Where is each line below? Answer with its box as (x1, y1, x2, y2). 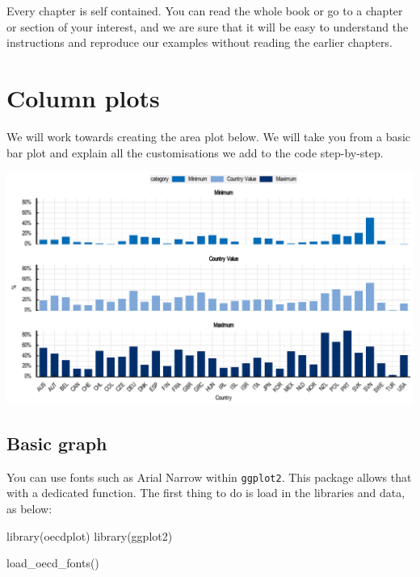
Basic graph (6, 431, 107, 455)
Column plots (6, 81, 160, 114)
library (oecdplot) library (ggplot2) (6, 527, 173, 544)
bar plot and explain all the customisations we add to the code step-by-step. (6, 144, 384, 161)
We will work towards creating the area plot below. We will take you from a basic (6, 128, 411, 144)
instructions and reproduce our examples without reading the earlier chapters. (6, 34, 393, 51)
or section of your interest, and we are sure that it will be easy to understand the (6, 18, 409, 35)
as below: (6, 500, 52, 517)
